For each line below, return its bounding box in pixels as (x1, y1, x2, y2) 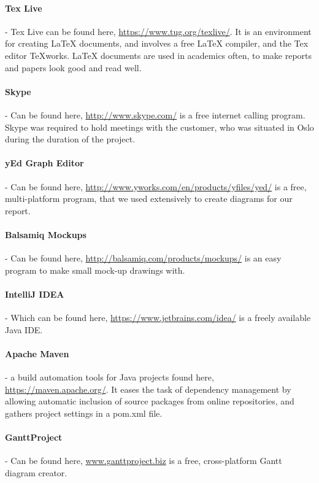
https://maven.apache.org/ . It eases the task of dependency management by (5, 382, 291, 395)
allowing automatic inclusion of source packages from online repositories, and (5, 395, 294, 408)
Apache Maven (5, 347, 69, 360)
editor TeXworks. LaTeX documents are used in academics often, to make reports (5, 48, 312, 61)
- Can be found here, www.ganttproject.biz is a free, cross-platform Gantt (5, 454, 282, 467)
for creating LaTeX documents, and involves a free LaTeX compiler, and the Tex (5, 37, 309, 50)
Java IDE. (5, 323, 43, 336)
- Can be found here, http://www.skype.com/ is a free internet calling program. (5, 108, 306, 121)
